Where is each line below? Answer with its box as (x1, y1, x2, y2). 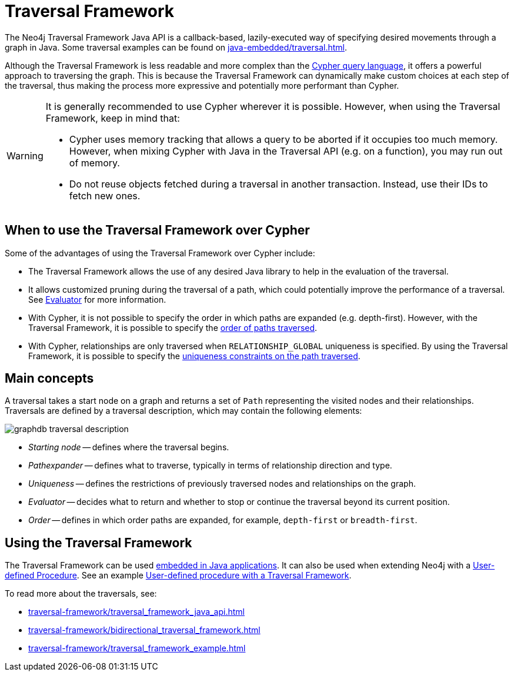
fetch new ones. (69, 189, 141, 202)
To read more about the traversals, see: (5, 588, 157, 599)
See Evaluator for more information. (28, 294, 166, 304)
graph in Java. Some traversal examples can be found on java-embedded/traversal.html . (5, 42, 348, 52)
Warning (6, 149, 44, 162)
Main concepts (5, 371, 94, 386)
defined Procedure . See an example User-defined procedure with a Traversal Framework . (5, 570, 352, 581)
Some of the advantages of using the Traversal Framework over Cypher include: (5, 247, 315, 258)
